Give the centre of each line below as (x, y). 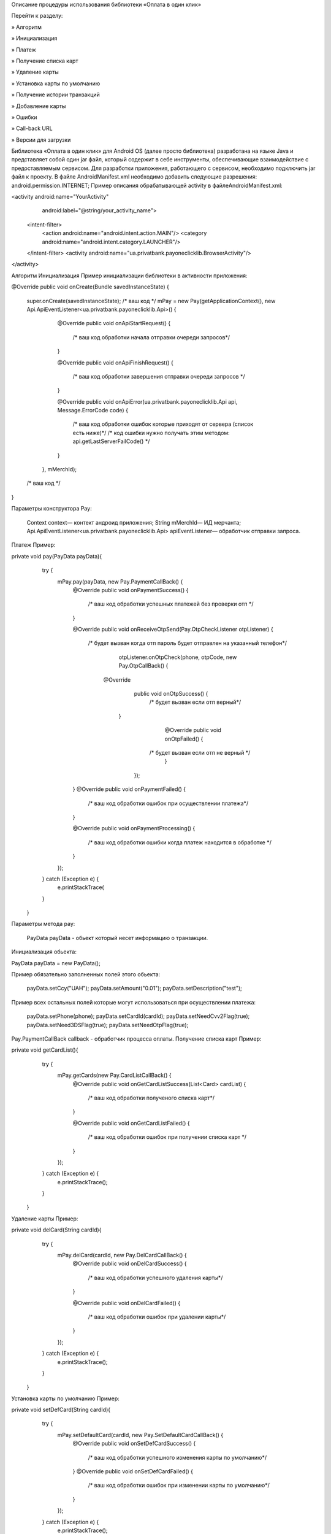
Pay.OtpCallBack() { (143, 666)
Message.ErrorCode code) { (93, 410)
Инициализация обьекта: (44, 952)
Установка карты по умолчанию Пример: (65, 1398)
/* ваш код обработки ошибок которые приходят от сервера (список (163, 424)
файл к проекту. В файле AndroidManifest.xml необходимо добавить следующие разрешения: (134, 177)
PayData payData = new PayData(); (56, 963)
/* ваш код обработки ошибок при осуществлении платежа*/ (168, 803)
